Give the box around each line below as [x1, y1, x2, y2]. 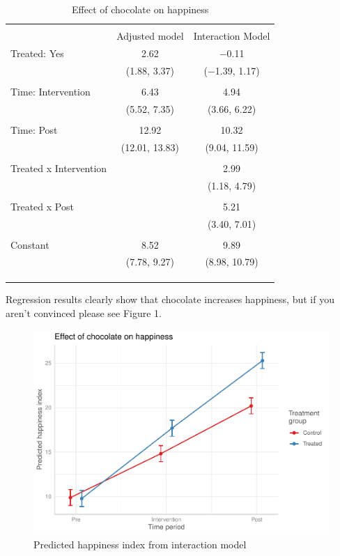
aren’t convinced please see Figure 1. [6, 305, 162, 320]
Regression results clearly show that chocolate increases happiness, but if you [6, 292, 334, 307]
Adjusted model [116, 29, 184, 43]
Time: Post [10, 122, 58, 137]
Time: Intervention [10, 84, 91, 98]
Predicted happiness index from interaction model [33, 536, 247, 551]
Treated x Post [10, 199, 74, 213]
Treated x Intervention [10, 160, 107, 175]
